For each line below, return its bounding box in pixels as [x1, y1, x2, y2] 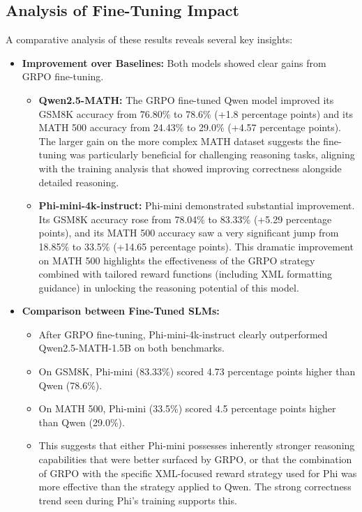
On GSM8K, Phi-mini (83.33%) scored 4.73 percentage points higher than [38, 364, 356, 379]
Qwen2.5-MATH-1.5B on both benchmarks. [38, 340, 225, 355]
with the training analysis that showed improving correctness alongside [38, 160, 342, 175]
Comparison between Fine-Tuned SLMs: [22, 303, 220, 318]
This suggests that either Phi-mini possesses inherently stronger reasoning [38, 438, 355, 453]
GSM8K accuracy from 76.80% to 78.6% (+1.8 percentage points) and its [38, 106, 353, 121]
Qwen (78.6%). [38, 377, 103, 392]
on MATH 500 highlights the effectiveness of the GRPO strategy [38, 253, 315, 267]
